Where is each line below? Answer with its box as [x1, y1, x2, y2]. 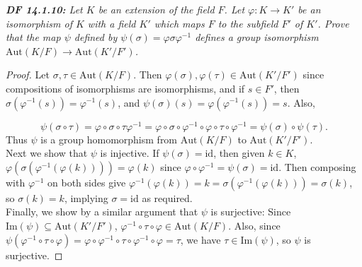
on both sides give [47, 174, 126, 189]
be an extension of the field [98, 2, 215, 16]
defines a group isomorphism [195, 30, 319, 44]
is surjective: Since [210, 204, 291, 219]
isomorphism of [6, 16, 72, 30]
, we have [180, 232, 221, 247]
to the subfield [217, 16, 278, 30]
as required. [142, 190, 193, 205]
